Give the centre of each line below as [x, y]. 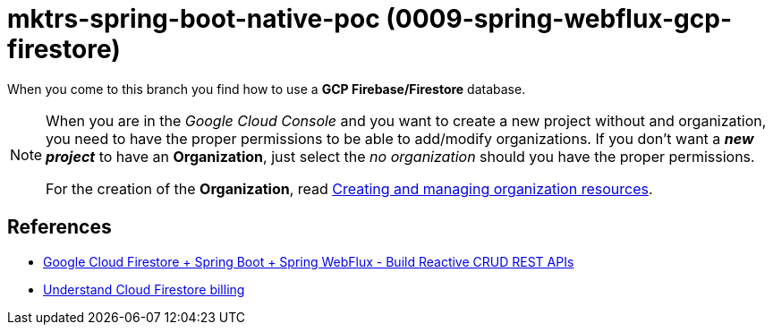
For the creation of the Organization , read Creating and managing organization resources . [349, 188]
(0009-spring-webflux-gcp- [559, 19]
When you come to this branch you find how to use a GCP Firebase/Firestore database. [267, 89]
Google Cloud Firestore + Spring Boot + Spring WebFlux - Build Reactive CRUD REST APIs [309, 261]
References [59, 227]
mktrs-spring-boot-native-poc [194, 19]
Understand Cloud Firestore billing [144, 289]
